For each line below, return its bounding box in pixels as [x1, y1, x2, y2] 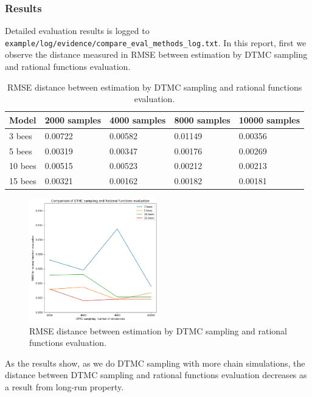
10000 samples [238, 113, 300, 126]
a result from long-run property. [5, 381, 124, 393]
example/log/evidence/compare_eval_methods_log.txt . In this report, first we [5, 36, 307, 49]
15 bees [9, 174, 36, 187]
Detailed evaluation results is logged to [5, 24, 150, 37]
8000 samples [174, 113, 231, 126]
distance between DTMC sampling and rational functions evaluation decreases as [5, 368, 307, 381]
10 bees [9, 159, 36, 172]
